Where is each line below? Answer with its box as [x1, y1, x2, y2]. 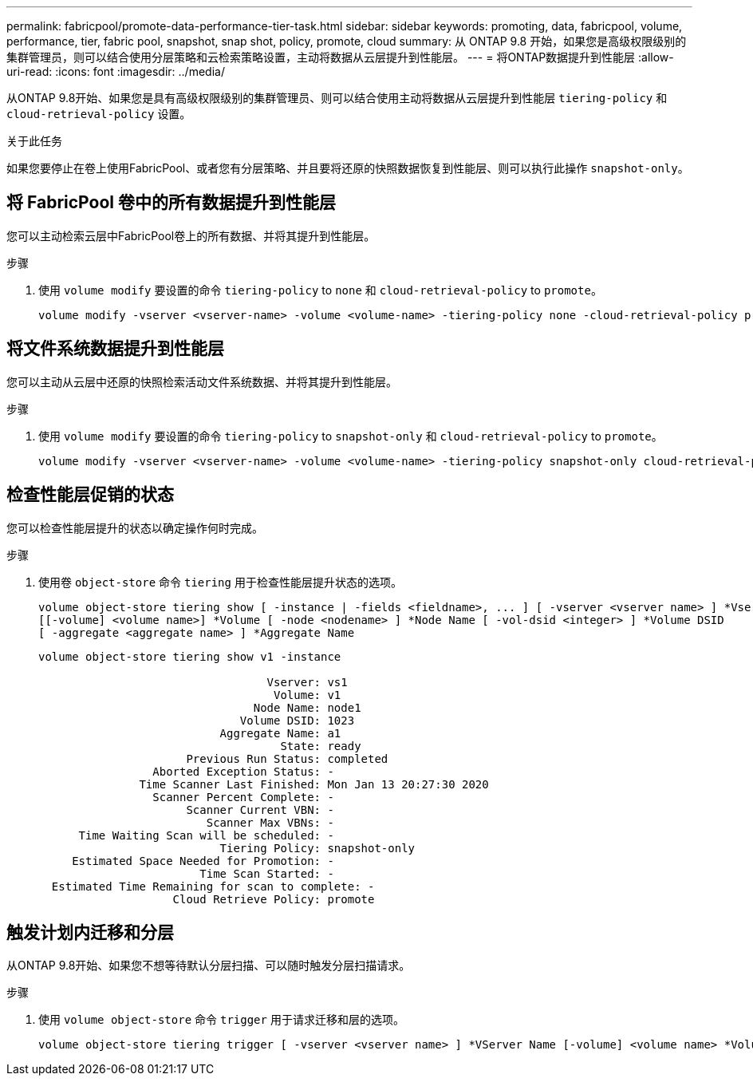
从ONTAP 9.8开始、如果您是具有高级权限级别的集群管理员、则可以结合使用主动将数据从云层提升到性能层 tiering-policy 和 [6, 91, 668, 105]
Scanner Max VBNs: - [206, 815, 334, 829]
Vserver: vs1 [266, 675, 348, 689]
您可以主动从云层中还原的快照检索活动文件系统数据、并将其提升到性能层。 [6, 374, 397, 389]
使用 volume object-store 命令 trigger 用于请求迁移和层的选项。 [38, 1013, 404, 1027]
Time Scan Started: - [199, 867, 334, 880]
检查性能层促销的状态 [6, 484, 174, 505]
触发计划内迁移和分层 [6, 922, 174, 942]
